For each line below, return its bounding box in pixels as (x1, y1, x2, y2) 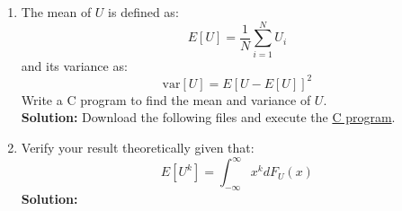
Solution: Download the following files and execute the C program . (21, 108, 396, 127)
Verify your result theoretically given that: (21, 138, 255, 156)
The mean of (21, 3, 92, 21)
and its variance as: (21, 56, 128, 75)
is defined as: (108, 3, 179, 21)
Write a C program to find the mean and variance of (21, 90, 311, 109)
